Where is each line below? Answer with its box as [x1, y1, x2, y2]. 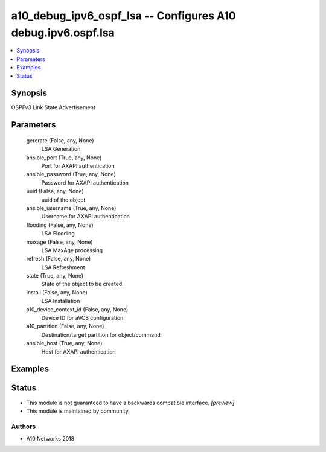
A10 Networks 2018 [26, 435, 75, 442]
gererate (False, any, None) [26, 136, 94, 144]
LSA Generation [41, 145, 81, 153]
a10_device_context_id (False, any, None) [26, 305, 129, 313]
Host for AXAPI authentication [41, 348, 116, 355]
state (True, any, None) [26, 272, 84, 279]
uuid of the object [41, 196, 86, 203]
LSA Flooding [41, 230, 75, 237]
